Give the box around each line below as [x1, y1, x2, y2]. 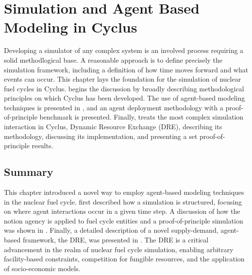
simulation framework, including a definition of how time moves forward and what [4, 64, 249, 74]
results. [32, 140, 53, 151]
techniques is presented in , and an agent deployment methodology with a [4, 102, 223, 112]
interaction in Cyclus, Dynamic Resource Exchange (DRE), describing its [4, 121, 222, 132]
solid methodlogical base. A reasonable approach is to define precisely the [4, 54, 223, 65]
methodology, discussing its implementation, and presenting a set [4, 131, 198, 141]
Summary [4, 164, 53, 179]
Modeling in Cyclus [4, 17, 137, 37]
